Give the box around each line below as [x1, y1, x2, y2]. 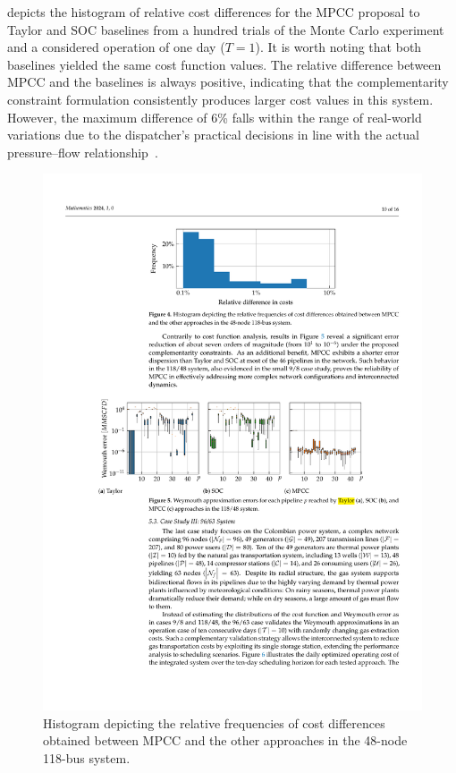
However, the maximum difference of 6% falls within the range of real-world [7, 107, 422, 126]
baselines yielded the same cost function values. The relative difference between [7, 55, 442, 73]
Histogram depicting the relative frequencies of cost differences [43, 713, 385, 732]
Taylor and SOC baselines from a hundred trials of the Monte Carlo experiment [7, 20, 444, 38]
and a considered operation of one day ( [7, 38, 225, 56]
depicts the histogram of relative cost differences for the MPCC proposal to [7, 3, 420, 21]
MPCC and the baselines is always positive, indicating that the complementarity [7, 72, 449, 91]
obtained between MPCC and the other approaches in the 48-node [43, 731, 408, 750]
